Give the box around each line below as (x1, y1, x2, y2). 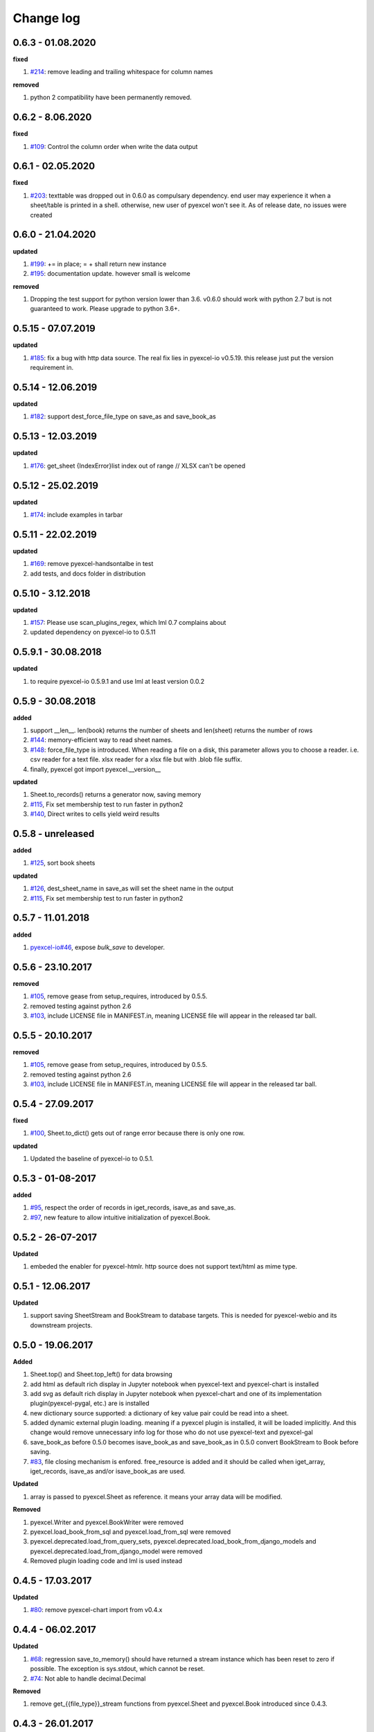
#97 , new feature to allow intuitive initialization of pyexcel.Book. (30, 1213, 211, 1221)
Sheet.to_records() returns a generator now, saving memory (30, 790, 202, 799)
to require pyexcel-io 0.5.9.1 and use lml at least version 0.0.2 (30, 677, 204, 685)
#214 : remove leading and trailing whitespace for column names (30, 68, 213, 76)
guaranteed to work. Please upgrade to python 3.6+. (30, 305, 180, 313)
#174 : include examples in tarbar (30, 511, 123, 519)
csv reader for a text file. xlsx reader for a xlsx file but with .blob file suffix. (30, 755, 242, 763)
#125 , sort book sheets (30, 859, 96, 867)
